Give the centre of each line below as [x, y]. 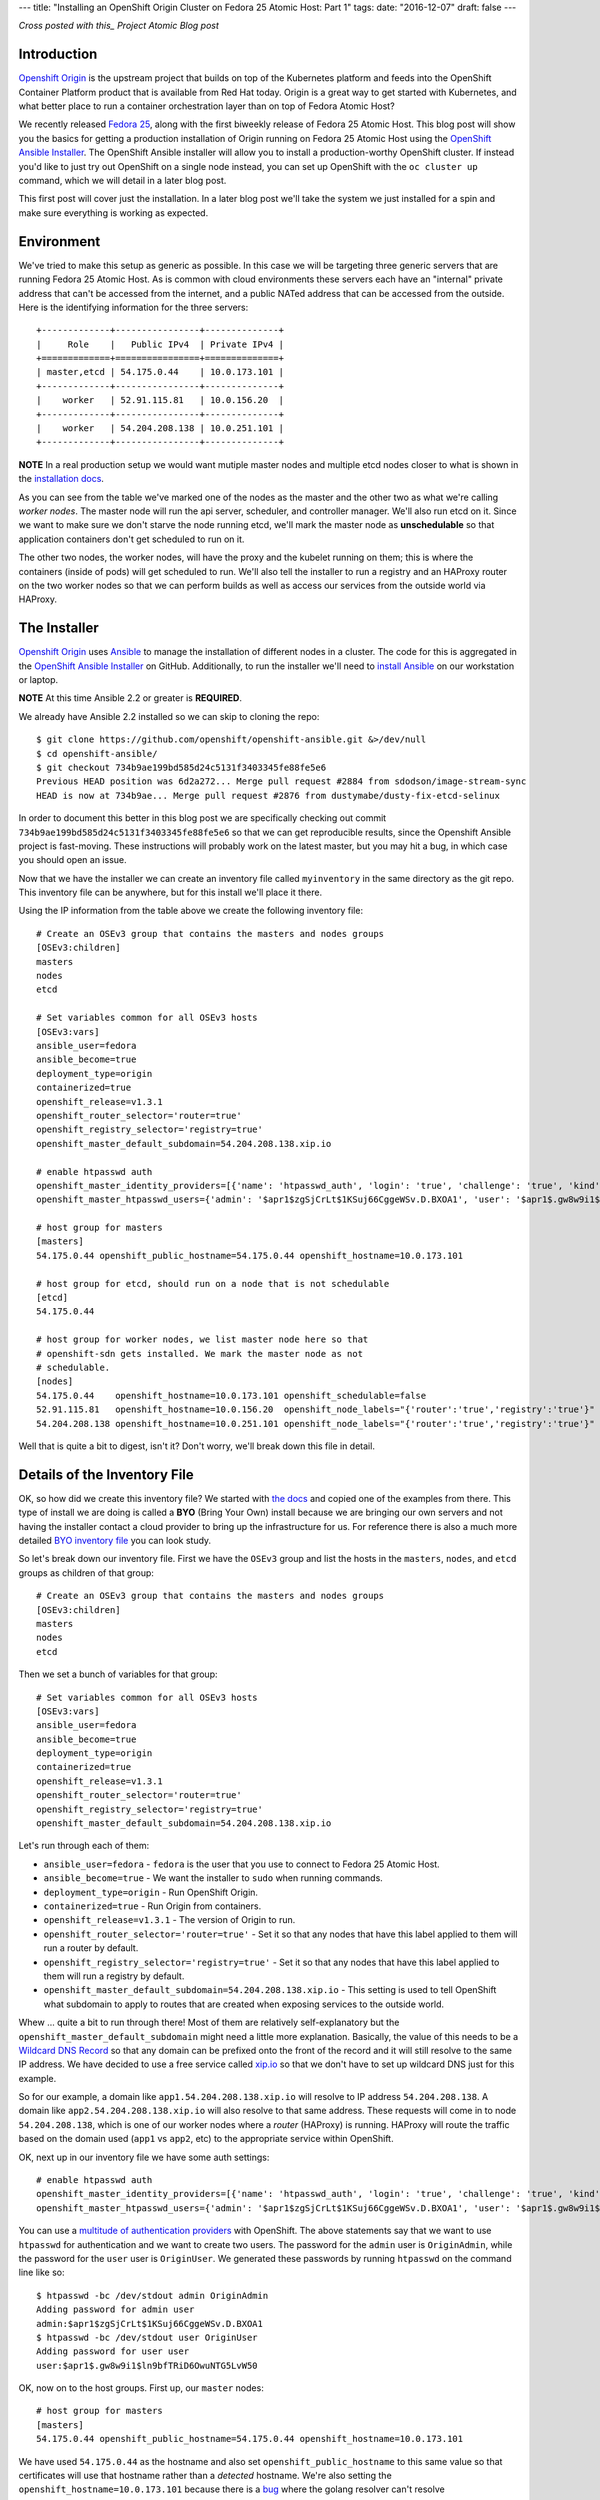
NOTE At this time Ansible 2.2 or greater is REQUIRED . [130, 698]
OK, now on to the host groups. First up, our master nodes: [141, 2388]
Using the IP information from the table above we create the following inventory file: [191, 911]
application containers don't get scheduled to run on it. [131, 539]
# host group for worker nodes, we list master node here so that [202, 1339]
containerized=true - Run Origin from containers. [152, 1906]
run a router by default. [91, 1948]
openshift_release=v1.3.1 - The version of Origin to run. [169, 1920]
